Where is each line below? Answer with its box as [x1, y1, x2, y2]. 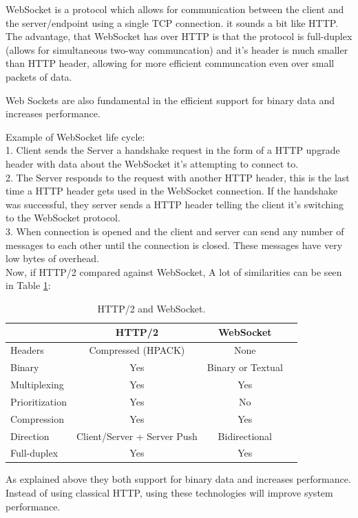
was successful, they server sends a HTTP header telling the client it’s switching [6, 197, 344, 211]
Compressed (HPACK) [89, 343, 185, 357]
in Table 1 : [6, 278, 51, 292]
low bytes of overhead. [6, 251, 99, 266]
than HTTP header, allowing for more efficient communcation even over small [6, 56, 335, 70]
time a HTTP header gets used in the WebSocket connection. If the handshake [6, 183, 338, 198]
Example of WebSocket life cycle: [6, 129, 145, 143]
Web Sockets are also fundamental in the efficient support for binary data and [6, 92, 335, 107]
